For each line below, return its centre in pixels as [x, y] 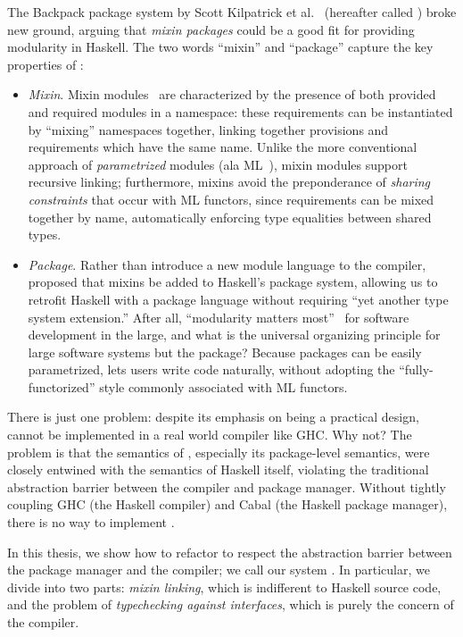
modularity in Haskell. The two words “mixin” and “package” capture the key [220, 47]
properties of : [45, 64]
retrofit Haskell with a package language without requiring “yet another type [238, 299]
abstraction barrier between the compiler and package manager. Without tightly [227, 486]
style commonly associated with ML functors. [223, 386]
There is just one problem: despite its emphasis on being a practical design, [213, 417]
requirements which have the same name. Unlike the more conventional [223, 147]
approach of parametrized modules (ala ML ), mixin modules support [218, 164]
